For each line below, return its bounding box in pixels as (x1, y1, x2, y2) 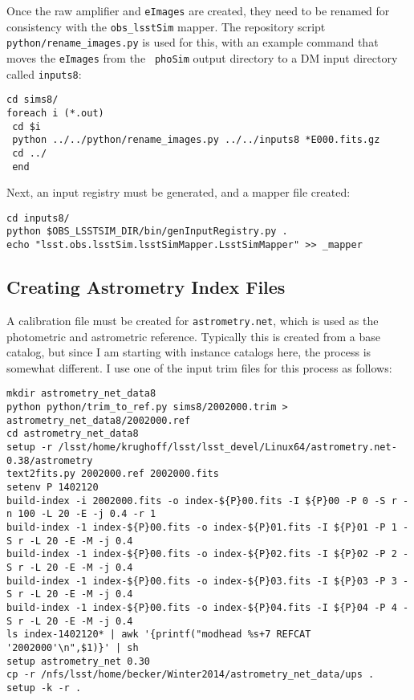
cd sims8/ (6, 94, 59, 106)
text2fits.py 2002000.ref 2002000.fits (6, 468, 219, 480)
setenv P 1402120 (6, 482, 99, 494)
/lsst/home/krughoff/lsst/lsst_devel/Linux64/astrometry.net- (58, 442, 397, 454)
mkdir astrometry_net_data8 (6, 388, 156, 400)
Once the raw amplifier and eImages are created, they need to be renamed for (6, 2, 390, 18)
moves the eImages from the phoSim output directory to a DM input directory (6, 49, 398, 66)
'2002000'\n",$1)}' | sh (6, 641, 139, 653)
